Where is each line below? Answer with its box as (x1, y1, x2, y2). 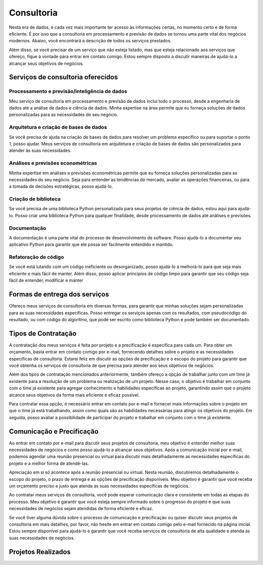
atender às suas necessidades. (9, 147, 72, 153)
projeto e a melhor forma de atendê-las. (9, 460, 89, 466)
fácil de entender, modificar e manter (9, 277, 84, 283)
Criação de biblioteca (9, 196, 61, 202)
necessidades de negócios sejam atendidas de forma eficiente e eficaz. (9, 506, 153, 511)
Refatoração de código (9, 254, 64, 260)
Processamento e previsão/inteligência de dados (9, 88, 128, 95)
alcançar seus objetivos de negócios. (9, 60, 84, 66)
